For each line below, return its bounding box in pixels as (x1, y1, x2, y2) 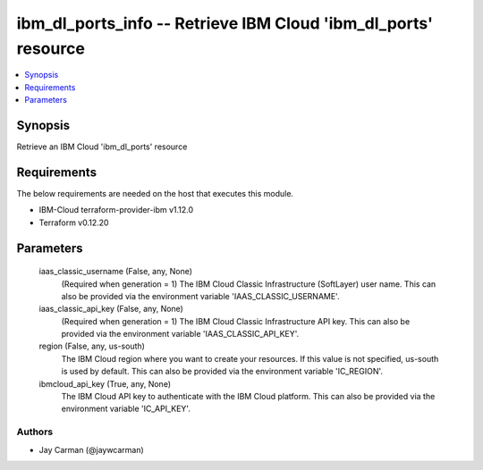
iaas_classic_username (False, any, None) (38, 266, 192, 277)
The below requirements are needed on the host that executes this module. (16, 188, 294, 198)
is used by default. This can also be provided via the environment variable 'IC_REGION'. (61, 366, 384, 377)
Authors (16, 425, 54, 438)
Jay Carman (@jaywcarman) (38, 444, 145, 455)
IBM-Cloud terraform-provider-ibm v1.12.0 (38, 205, 194, 215)
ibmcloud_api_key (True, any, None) (38, 378, 172, 389)
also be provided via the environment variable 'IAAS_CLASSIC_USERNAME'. (61, 290, 340, 301)
